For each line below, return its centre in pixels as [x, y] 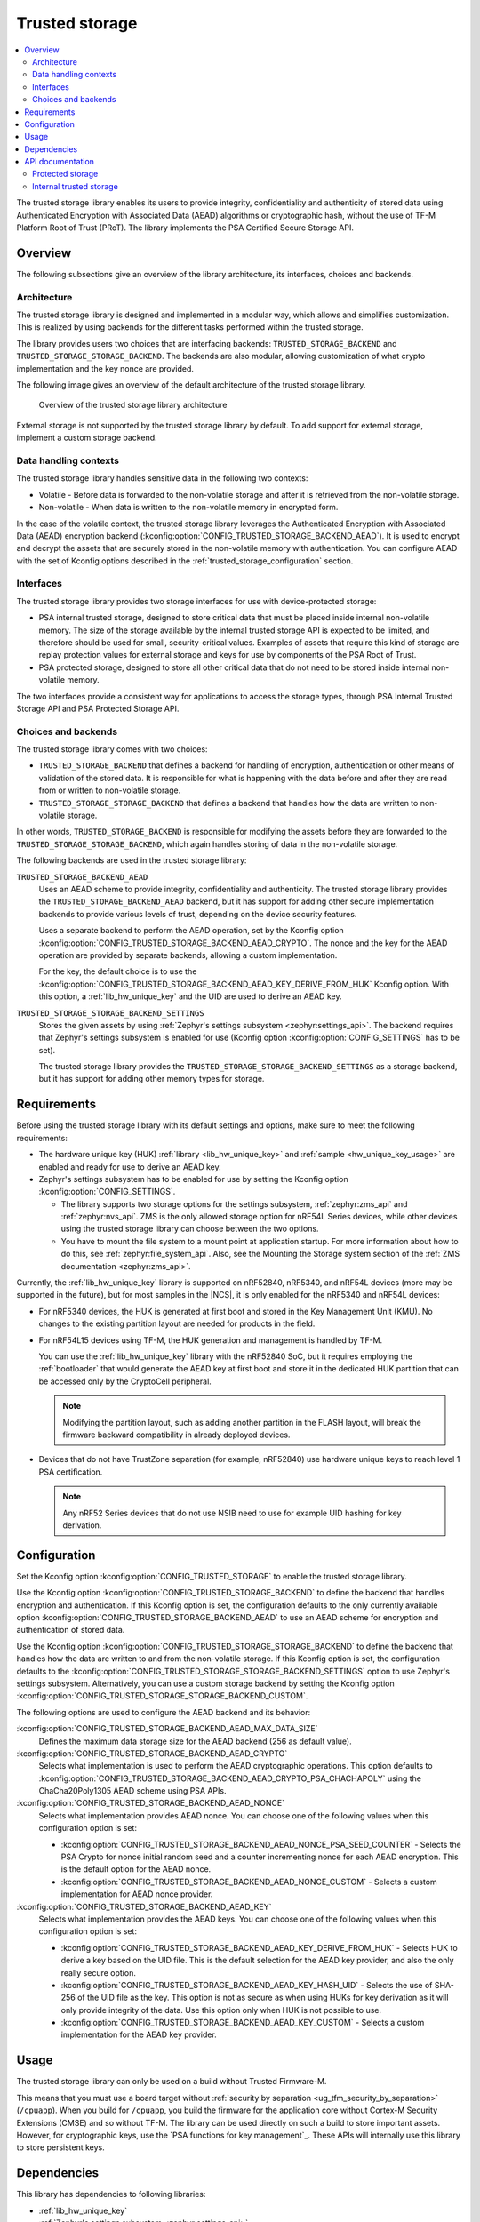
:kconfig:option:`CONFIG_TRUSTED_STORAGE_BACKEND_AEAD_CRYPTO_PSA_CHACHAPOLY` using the [230, 1778]
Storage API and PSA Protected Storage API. [98, 708]
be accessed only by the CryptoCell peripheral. [125, 1381]
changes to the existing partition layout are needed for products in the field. [177, 1323]
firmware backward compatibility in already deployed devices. [176, 1435]
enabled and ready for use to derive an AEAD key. [130, 1167]
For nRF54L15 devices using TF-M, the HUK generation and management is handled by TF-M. [211, 1340]
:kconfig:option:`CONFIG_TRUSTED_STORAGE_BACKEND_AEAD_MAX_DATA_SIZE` [168, 1729]
